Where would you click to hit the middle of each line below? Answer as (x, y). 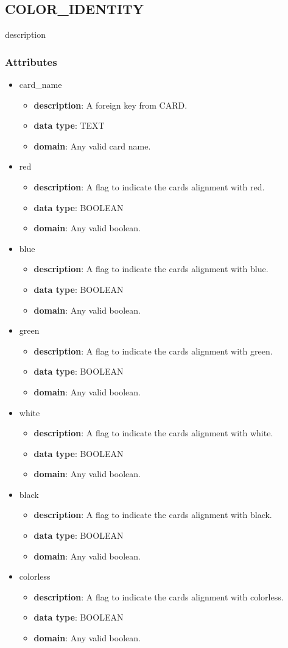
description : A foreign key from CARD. (111, 105)
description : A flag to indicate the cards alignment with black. (153, 515)
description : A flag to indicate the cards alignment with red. (149, 186)
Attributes (31, 61)
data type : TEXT (69, 125)
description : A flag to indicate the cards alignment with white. (153, 433)
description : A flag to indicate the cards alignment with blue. (151, 269)
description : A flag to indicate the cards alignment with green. (153, 351)
